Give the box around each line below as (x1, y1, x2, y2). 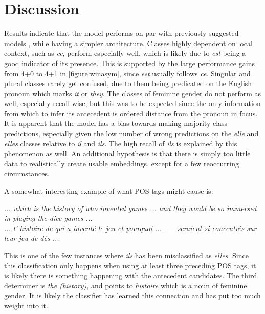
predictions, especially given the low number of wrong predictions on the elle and (4, 128, 259, 139)
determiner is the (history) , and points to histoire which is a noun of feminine (4, 280, 247, 290)
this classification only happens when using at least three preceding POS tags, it (4, 260, 256, 270)
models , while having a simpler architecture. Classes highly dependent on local (4, 37, 253, 48)
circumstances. (4, 168, 50, 179)
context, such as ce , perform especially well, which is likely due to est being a (4, 48, 246, 58)
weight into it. (4, 300, 48, 310)
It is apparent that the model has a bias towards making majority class (4, 118, 228, 129)
